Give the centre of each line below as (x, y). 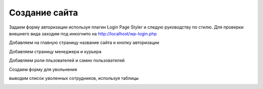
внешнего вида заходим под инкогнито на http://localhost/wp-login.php (83, 33)
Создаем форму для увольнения (43, 69)
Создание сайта (43, 13)
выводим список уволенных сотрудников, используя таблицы (74, 78)
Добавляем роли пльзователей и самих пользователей (67, 60)
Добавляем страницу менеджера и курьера (55, 51)
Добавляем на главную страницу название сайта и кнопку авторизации (84, 43)
